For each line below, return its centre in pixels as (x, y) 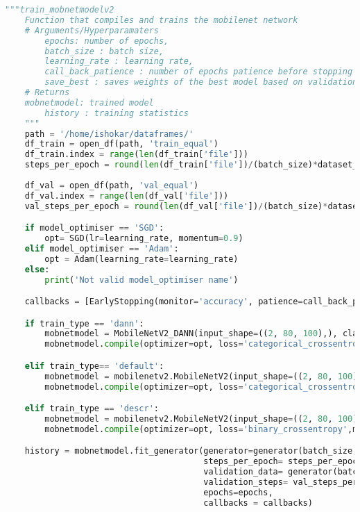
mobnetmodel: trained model (89, 102)
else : (37, 269)
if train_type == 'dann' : (84, 323)
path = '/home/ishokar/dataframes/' (109, 134)
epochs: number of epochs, (107, 41)
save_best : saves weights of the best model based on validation (201, 82)
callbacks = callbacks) (258, 503)
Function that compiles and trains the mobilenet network (161, 20)
